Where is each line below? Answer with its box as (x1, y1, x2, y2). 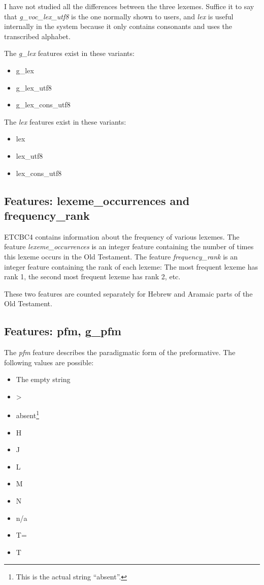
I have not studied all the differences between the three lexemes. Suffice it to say (4, 1, 254, 11)
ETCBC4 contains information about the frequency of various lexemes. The (4, 231, 240, 242)
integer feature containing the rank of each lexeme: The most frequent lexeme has (4, 261, 258, 272)
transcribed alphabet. (4, 31, 71, 41)
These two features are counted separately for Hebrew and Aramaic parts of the (4, 288, 253, 299)
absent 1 (16, 408, 39, 421)
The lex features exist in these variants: (4, 116, 126, 127)
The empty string (16, 374, 71, 385)
